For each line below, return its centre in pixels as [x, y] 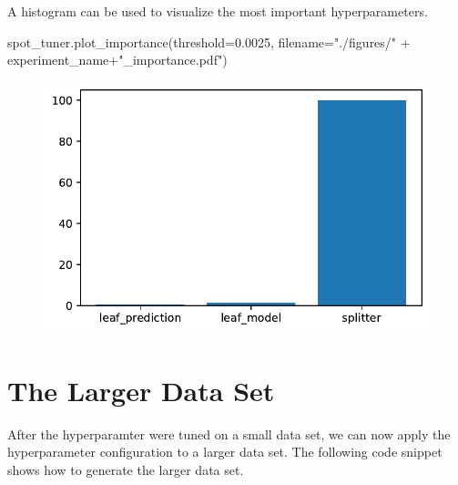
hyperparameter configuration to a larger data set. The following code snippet [225, 452]
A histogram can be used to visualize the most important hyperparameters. [218, 11]
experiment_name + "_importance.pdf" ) [117, 60]
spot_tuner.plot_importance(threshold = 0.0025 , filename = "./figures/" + [209, 41]
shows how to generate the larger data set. [126, 469]
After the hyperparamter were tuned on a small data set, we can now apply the [229, 433]
